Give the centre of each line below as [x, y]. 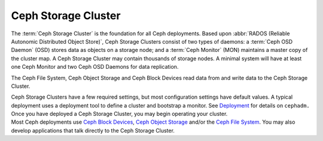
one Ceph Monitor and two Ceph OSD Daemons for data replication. [95, 67]
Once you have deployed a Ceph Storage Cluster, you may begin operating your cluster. [119, 114]
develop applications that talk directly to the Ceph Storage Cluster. [93, 130]
